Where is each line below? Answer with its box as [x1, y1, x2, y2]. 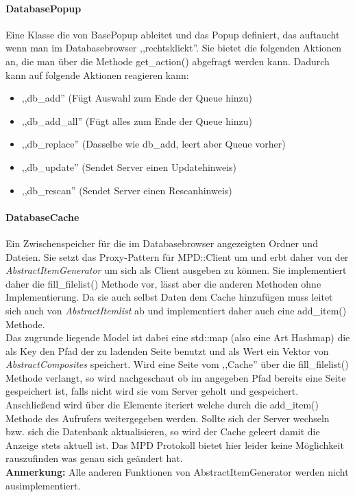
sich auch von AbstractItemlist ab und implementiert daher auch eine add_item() [5, 303, 347, 317]
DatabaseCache [5, 209, 79, 224]
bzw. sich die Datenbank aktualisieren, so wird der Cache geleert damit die [5, 424, 320, 439]
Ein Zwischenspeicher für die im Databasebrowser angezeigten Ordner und [5, 235, 318, 250]
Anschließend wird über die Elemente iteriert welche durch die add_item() [5, 397, 319, 412]
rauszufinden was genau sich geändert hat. [5, 451, 183, 465]
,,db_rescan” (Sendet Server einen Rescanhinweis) [21, 183, 232, 197]
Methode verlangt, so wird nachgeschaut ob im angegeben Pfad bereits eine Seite [5, 370, 346, 384]
